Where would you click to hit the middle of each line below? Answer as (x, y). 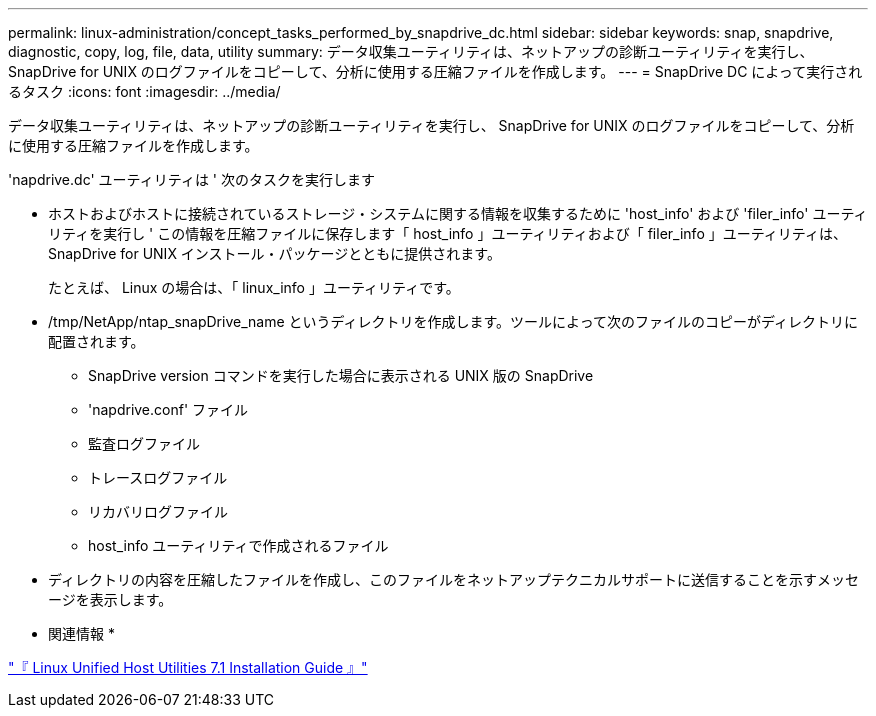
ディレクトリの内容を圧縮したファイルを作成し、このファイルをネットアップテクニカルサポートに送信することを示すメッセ (454, 579)
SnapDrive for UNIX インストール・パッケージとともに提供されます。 (274, 253)
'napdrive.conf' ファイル (168, 409)
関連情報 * (81, 633)
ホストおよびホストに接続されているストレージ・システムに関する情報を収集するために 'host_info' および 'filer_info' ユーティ (458, 213)
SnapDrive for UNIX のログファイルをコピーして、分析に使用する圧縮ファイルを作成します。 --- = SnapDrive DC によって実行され (435, 71)
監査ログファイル (144, 443)
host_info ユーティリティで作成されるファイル (238, 545)
